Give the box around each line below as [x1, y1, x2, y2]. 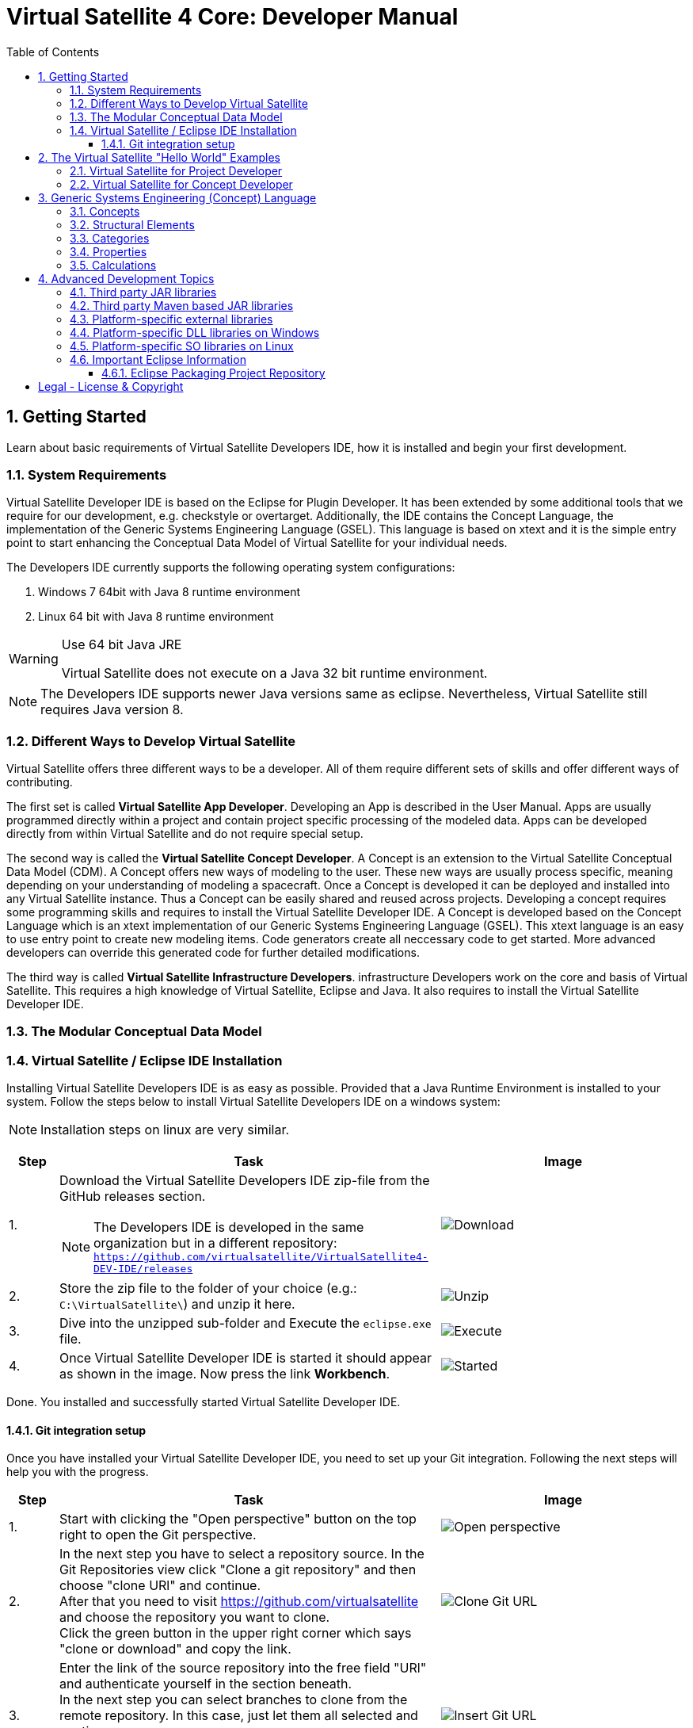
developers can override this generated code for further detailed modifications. [6, 946, 420, 960]
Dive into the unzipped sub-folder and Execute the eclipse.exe [59, 1315, 432, 1332]
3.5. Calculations [70, 258, 157, 272]
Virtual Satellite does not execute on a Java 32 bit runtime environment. [61, 665, 488, 682]
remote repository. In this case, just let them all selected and [59, 1707, 418, 1724]
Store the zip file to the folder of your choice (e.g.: [59, 1280, 357, 1297]
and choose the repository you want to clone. [59, 1609, 330, 1626]
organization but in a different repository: [93, 1235, 337, 1252]
